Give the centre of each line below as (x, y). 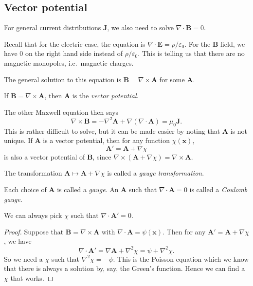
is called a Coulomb (218, 189)
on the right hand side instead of (74, 53)
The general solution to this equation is (63, 79)
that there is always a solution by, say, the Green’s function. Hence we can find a (125, 268)
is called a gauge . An (88, 189)
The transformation (33, 173)
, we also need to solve (140, 27)
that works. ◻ (32, 277)
